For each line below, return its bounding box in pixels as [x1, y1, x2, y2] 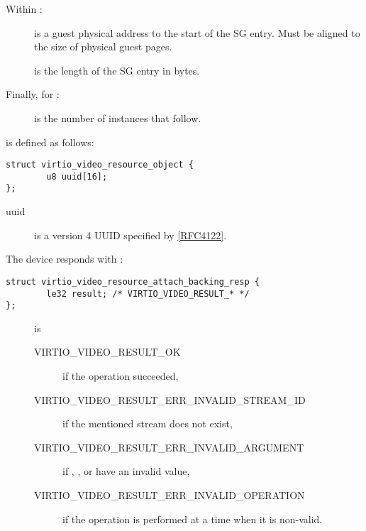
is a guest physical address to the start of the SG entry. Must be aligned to [34, 25, 360, 40]
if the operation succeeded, [62, 368, 179, 383]
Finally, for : [6, 87, 60, 102]
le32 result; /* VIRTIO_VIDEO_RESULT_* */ [46, 288, 250, 299]
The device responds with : [6, 251, 123, 266]
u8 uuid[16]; [46, 171, 108, 182]
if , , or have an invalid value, [62, 464, 190, 478]
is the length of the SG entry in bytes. [34, 62, 200, 77]
